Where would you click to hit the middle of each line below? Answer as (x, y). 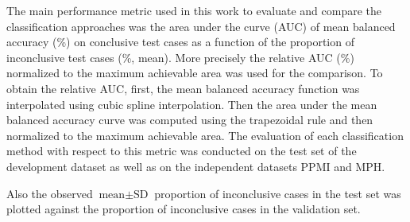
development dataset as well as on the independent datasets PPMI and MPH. (196, 166)
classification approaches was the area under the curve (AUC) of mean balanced (201, 26)
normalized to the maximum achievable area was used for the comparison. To (195, 73)
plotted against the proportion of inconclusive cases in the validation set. (184, 209)
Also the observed (50, 193)
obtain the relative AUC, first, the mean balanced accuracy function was (183, 88)
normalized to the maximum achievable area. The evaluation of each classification (205, 135)
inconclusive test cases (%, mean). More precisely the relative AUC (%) (180, 57)
